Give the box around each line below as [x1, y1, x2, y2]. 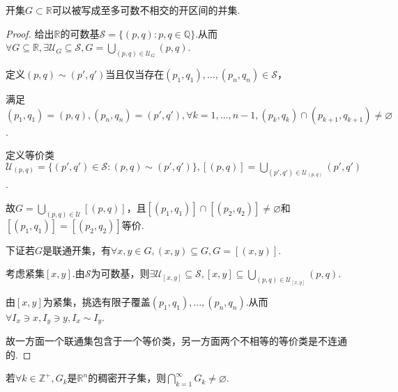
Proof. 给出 [6, 26, 54, 40]
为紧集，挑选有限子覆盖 [43, 294, 151, 308]
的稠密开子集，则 [88, 370, 167, 385]
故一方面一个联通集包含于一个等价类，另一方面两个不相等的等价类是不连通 [6, 334, 347, 348]
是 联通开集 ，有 [43, 242, 112, 257]
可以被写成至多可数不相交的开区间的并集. [52, 3, 240, 17]
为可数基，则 [91, 266, 150, 281]
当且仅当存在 [105, 67, 164, 81]
